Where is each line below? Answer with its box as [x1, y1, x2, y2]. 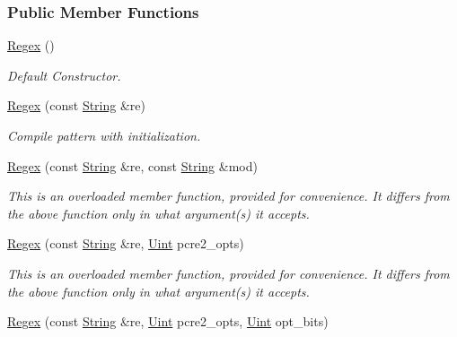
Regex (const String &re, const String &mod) [7, 156, 258, 175]
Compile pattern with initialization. [7, 126, 201, 144]
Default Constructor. [7, 65, 121, 84]
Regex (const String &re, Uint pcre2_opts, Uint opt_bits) [7, 312, 329, 331]
